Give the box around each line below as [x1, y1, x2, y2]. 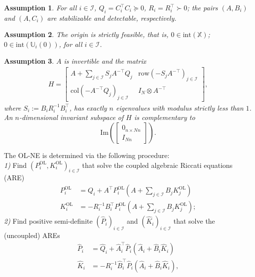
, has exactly [69, 102, 107, 113]
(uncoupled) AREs [4, 230, 60, 240]
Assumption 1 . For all [4, 2, 77, 12]
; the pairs [187, 2, 218, 12]
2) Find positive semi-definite [4, 216, 93, 226]
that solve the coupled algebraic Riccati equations [82, 159, 233, 170]
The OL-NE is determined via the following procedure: [4, 150, 170, 160]
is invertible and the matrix [64, 55, 146, 66]
